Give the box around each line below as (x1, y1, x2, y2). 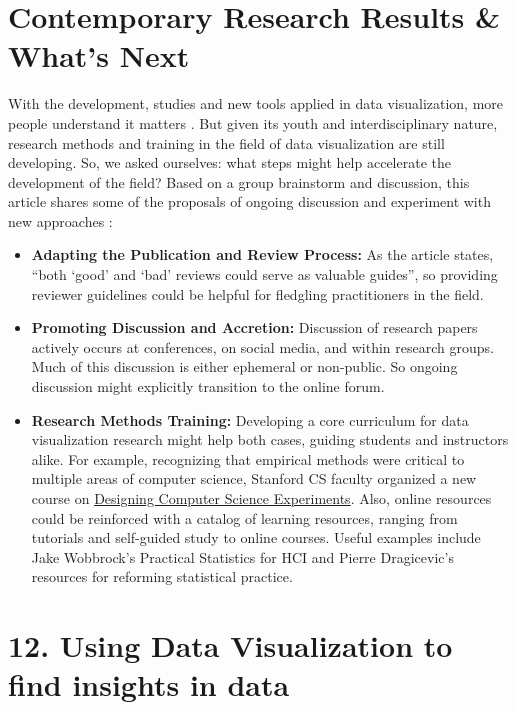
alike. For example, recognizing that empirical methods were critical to (31, 448, 465, 469)
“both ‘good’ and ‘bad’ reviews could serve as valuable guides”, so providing (31, 264, 498, 285)
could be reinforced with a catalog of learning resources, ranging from (31, 507, 458, 528)
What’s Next (8, 35, 190, 76)
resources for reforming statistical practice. (31, 566, 293, 587)
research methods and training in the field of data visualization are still (8, 132, 445, 153)
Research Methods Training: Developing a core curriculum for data (31, 409, 469, 430)
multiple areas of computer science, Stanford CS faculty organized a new (31, 468, 477, 489)
